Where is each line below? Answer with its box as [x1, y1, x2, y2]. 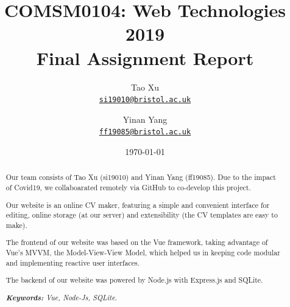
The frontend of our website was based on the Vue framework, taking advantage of [5, 237, 268, 247]
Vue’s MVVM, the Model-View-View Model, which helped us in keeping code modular [5, 247, 280, 258]
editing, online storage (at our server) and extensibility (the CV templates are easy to [5, 210, 278, 220]
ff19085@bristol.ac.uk [99, 128, 191, 137]
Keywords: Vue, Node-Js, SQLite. [5, 291, 118, 303]
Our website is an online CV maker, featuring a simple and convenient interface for [5, 199, 270, 210]
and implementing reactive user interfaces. [5, 257, 140, 267]
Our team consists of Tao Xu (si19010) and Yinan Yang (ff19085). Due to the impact [5, 172, 276, 182]
